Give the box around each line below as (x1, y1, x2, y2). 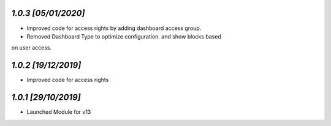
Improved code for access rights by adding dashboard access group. (26, 24, 202, 32)
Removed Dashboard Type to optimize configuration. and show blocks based (26, 32, 222, 40)
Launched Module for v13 (26, 108, 91, 116)
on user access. (11, 44, 52, 51)
